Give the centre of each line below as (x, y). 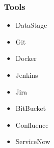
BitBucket (31, 108)
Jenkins (27, 75)
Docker (26, 58)
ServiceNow (33, 141)
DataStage (31, 25)
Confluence (32, 124)
